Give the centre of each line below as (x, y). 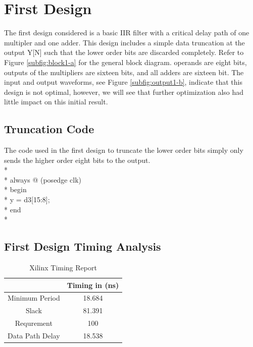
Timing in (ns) (93, 285)
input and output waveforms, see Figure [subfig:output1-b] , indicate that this (123, 82)
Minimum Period (34, 298)
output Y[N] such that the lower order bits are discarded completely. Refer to (124, 52)
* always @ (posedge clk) (43, 179)
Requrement (34, 323)
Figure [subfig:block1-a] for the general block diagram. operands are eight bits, (125, 62)
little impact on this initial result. (56, 102)
